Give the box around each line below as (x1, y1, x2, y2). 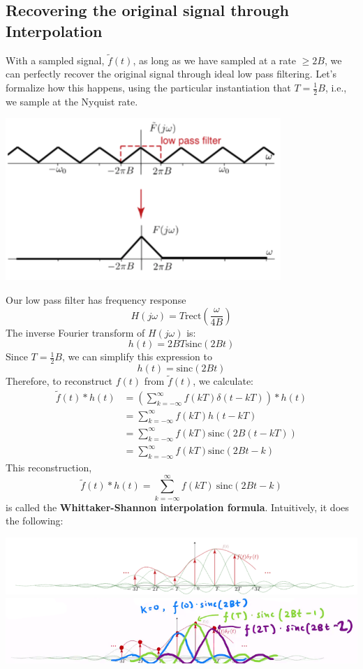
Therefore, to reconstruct (6, 374, 113, 388)
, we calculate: (193, 374, 254, 388)
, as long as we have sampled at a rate (133, 52, 296, 67)
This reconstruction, (6, 460, 92, 475)
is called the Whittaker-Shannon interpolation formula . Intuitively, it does (6, 499, 349, 514)
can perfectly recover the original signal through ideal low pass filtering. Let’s (6, 66, 337, 81)
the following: (6, 513, 64, 528)
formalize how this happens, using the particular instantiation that (6, 80, 291, 94)
